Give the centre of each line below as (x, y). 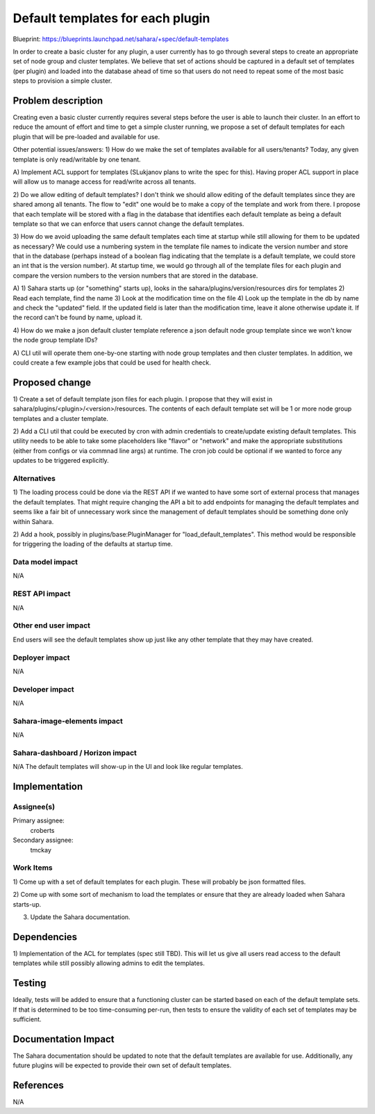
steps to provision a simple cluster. (62, 81)
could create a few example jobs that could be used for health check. (112, 363)
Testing (30, 984)
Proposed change (52, 382)
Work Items (33, 868)
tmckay (41, 850)
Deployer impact (41, 658)
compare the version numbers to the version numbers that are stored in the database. (135, 276)
